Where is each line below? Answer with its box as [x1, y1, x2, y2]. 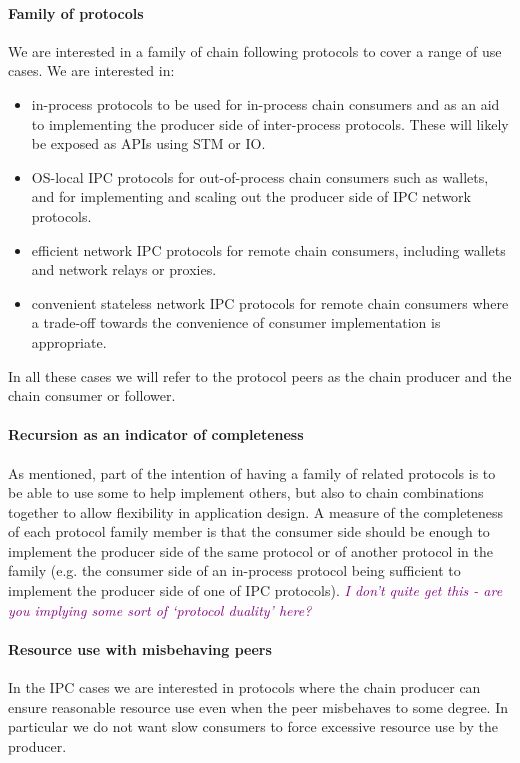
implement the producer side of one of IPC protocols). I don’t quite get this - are [8, 580, 503, 601]
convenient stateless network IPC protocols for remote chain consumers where [31, 292, 509, 313]
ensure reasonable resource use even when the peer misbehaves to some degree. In [8, 696, 509, 717]
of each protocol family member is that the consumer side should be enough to [8, 521, 490, 542]
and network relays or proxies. [31, 259, 217, 280]
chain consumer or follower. [8, 385, 176, 406]
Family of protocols [8, 2, 144, 23]
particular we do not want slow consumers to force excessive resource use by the [8, 716, 498, 737]
